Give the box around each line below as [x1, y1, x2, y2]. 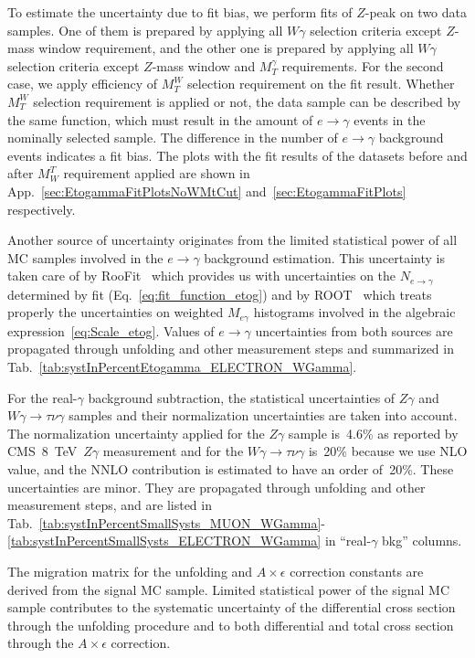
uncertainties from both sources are [255, 321, 453, 340]
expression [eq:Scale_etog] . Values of [7, 321, 215, 340]
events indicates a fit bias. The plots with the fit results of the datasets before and [7, 145, 468, 164]
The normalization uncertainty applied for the [7, 423, 265, 442]
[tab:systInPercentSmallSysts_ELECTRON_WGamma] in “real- [7, 531, 372, 550]
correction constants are [290, 561, 424, 580]
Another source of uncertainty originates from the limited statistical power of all [7, 230, 458, 249]
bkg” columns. [382, 531, 462, 550]
